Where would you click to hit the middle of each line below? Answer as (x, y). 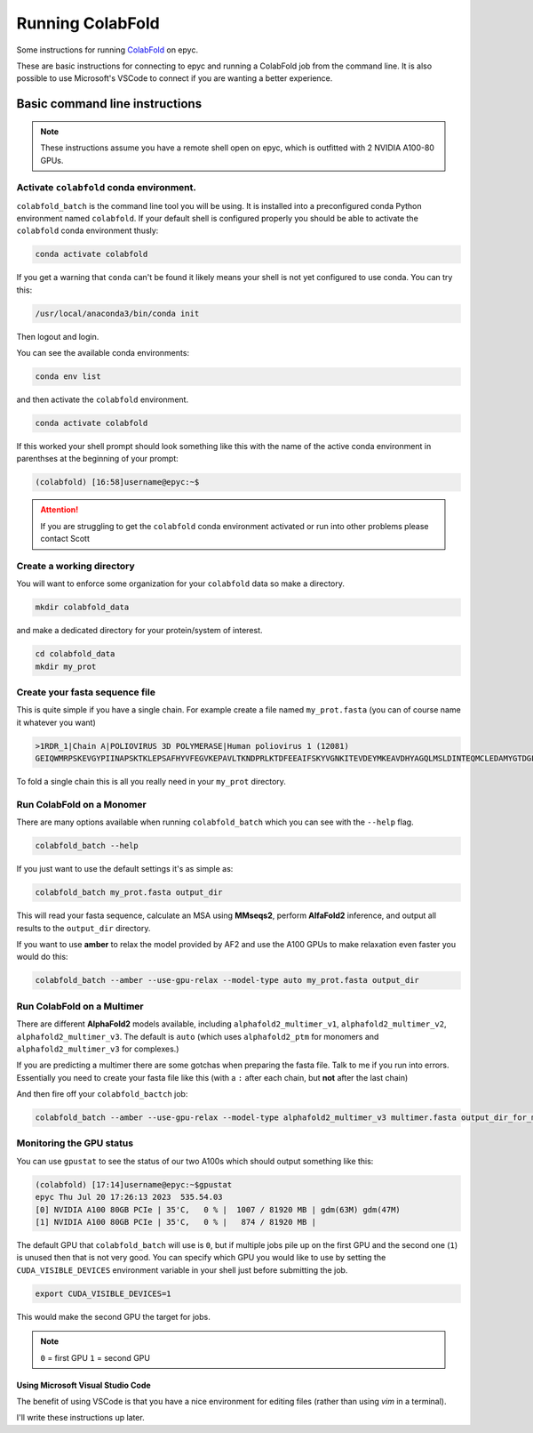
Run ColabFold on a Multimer (80, 1006)
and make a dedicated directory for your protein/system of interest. (139, 631)
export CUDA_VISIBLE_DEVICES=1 (103, 1293)
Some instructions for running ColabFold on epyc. (107, 50)
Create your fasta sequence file (86, 692)
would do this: (42, 957)
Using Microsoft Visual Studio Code (84, 1385)
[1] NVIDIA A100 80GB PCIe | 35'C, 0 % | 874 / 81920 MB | (176, 1222)
